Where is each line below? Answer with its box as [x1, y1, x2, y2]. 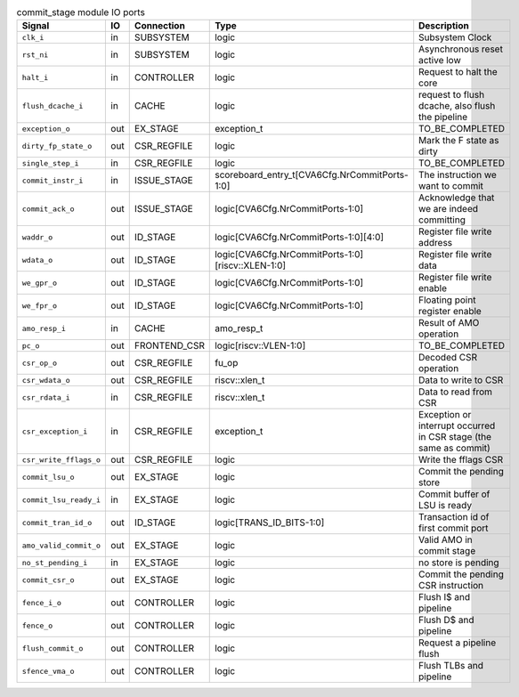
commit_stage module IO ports [16, 6, 146, 19]
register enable [418, 305, 483, 318]
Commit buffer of [418, 488, 491, 500]
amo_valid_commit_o [21, 540, 101, 550]
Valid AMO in [418, 534, 474, 547]
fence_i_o [21, 597, 62, 607]
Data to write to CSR [418, 374, 504, 386]
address [418, 237, 453, 249]
